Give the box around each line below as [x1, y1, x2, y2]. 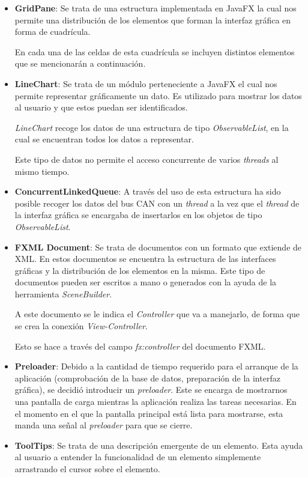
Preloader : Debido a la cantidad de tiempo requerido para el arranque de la [14, 360, 298, 372]
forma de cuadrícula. [14, 25, 91, 38]
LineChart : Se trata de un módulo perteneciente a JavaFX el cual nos [14, 77, 277, 90]
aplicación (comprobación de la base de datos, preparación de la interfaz [14, 371, 280, 384]
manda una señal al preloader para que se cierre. [14, 419, 193, 431]
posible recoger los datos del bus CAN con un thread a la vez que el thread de [14, 196, 300, 209]
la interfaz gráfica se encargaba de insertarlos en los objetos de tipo [14, 208, 262, 221]
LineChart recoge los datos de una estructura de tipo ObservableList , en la [14, 121, 289, 133]
